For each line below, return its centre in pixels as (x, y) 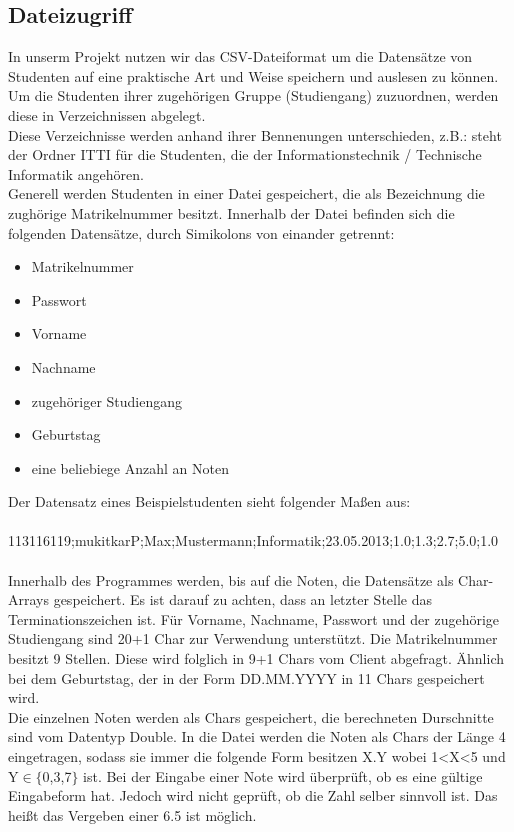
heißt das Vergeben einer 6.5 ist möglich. (132, 814)
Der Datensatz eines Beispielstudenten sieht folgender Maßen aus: (209, 501)
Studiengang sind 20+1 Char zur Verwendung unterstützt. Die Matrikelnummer (253, 638)
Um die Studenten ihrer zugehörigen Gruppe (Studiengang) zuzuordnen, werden (253, 95)
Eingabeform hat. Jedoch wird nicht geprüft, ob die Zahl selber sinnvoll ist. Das (253, 795)
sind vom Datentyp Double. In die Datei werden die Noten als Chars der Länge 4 (257, 736)
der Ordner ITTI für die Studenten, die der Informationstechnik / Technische (245, 154)
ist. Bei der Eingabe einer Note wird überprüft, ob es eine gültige (283, 775)
